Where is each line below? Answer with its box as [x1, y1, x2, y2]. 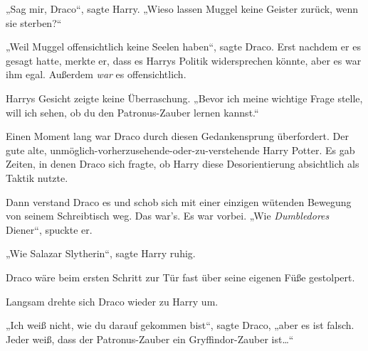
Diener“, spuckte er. [6, 222, 93, 237]
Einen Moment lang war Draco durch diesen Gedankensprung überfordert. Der [6, 129, 349, 144]
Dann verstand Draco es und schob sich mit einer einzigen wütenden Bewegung [6, 194, 352, 209]
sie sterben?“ [6, 15, 62, 30]
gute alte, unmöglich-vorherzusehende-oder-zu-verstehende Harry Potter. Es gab [6, 142, 355, 157]
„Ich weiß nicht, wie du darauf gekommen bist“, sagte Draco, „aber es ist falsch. [6, 318, 354, 333]
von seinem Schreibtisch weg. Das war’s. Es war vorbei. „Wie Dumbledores [6, 208, 330, 223]
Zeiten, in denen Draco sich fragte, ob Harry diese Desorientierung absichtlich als [6, 156, 359, 171]
